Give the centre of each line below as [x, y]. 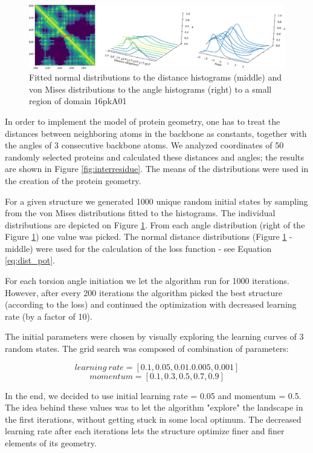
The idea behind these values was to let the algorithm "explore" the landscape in [154, 407]
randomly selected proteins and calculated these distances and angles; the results [154, 157]
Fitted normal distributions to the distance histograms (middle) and [156, 77]
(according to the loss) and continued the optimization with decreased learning [151, 304]
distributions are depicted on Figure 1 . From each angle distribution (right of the [155, 224]
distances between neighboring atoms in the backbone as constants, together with [156, 133]
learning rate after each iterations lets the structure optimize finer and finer [145, 431]
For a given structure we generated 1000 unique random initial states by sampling [156, 201]
